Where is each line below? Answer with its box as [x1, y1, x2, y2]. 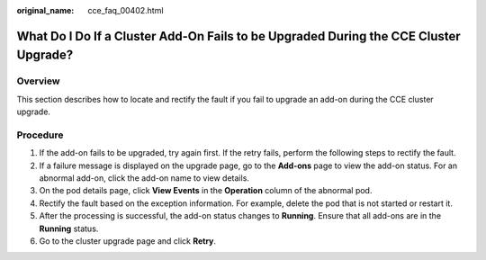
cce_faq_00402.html [87, 5, 164, 15]
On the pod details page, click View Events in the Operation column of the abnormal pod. [39, 185, 373, 196]
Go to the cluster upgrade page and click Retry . [39, 236, 216, 247]
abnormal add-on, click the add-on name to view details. [39, 173, 249, 184]
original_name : [16, 5, 75, 15]
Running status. [39, 223, 99, 234]
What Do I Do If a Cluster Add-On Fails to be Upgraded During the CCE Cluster [16, 28, 461, 44]
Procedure [16, 129, 64, 141]
